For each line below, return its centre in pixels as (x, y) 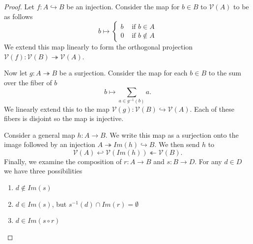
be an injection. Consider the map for (123, 6)
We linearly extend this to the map (57, 109)
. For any (208, 161)
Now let (16, 73)
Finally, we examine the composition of (63, 161)
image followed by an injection (50, 144)
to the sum (225, 73)
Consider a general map (40, 134)
